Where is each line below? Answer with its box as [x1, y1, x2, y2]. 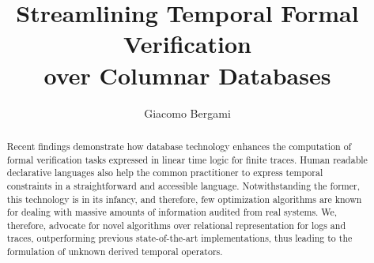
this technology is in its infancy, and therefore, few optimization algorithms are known [6, 192, 362, 205]
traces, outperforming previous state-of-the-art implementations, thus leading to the [6, 231, 353, 245]
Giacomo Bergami [144, 104, 231, 121]
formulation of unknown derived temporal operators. [6, 245, 223, 258]
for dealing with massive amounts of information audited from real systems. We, [6, 205, 338, 219]
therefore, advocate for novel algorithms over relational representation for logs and [6, 218, 346, 231]
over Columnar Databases [43, 58, 331, 91]
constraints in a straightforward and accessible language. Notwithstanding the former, [6, 178, 360, 192]
